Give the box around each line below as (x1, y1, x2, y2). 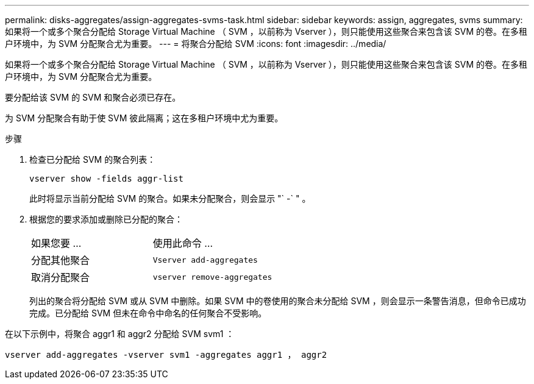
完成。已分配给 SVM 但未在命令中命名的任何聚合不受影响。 (29, 308, 267, 318)
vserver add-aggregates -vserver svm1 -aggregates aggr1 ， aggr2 (5, 350, 327, 360)
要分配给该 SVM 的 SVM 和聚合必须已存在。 (5, 92, 181, 102)
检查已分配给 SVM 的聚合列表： (29, 154, 156, 165)
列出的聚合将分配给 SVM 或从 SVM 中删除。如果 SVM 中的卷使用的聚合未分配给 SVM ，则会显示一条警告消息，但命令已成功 (29, 296, 526, 306)
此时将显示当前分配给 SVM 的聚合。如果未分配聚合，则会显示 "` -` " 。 (29, 193, 311, 204)
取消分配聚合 (31, 271, 90, 283)
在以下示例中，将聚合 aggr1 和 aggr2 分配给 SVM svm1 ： (5, 329, 235, 339)
